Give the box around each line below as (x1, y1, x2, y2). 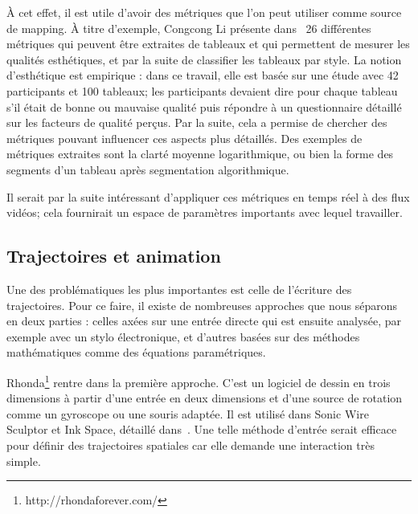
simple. (6, 452, 41, 469)
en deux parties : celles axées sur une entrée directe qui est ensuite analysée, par (6, 312, 402, 329)
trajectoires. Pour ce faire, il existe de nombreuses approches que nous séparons (6, 296, 397, 313)
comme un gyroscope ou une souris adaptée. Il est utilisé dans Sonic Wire (6, 405, 369, 422)
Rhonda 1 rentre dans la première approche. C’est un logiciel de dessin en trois (6, 371, 391, 390)
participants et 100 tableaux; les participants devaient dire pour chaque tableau (6, 82, 398, 99)
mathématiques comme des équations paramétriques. (6, 344, 266, 361)
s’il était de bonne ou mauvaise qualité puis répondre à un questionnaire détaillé (6, 98, 402, 115)
